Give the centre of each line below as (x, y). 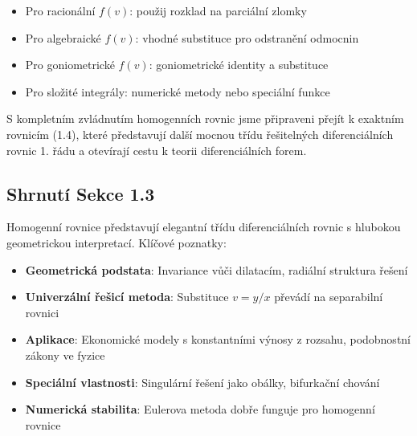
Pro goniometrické (70, 65)
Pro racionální (60, 10)
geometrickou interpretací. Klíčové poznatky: (117, 242)
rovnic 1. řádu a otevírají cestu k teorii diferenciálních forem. (157, 150)
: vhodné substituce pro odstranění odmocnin (247, 37)
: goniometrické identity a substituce (239, 65)
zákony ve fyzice (65, 355)
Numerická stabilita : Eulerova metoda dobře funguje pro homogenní (200, 409)
